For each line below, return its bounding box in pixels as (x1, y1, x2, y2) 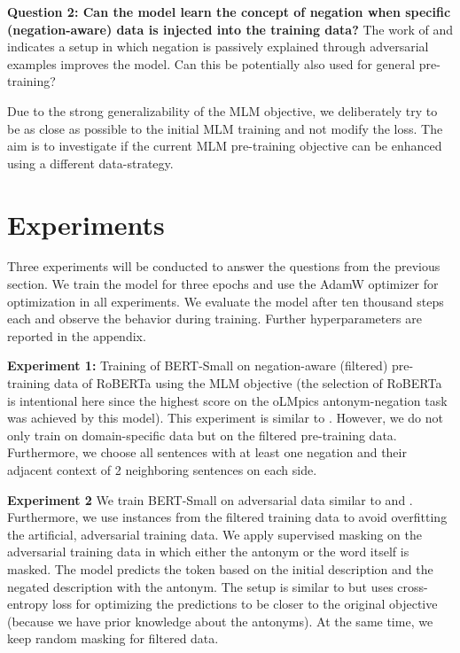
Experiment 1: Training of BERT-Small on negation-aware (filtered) (7, 356, 388, 375)
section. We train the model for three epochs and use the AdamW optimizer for (7, 275, 439, 293)
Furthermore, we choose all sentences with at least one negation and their (7, 443, 407, 462)
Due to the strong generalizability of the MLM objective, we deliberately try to (7, 101, 438, 120)
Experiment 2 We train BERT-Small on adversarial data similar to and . (7, 490, 413, 509)
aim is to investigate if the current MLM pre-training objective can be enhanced (7, 136, 442, 155)
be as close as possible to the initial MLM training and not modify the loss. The (7, 119, 443, 137)
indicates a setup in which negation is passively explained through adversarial (7, 37, 429, 56)
